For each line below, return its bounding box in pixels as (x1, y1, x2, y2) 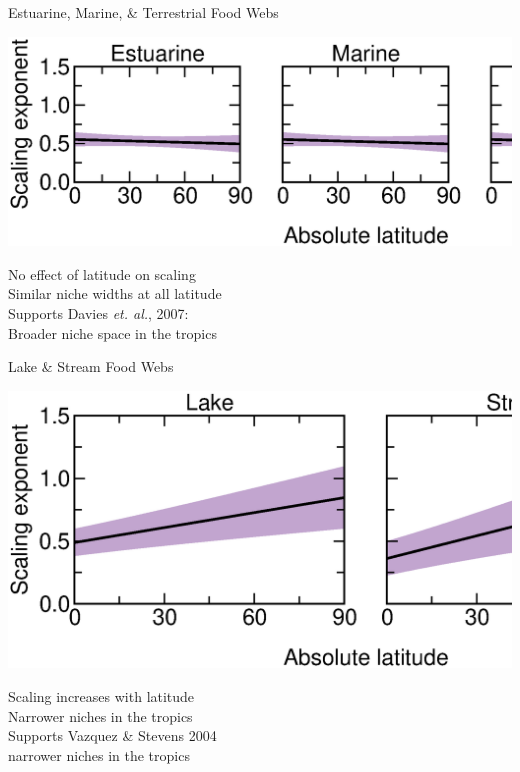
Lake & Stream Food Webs (8, 356, 174, 377)
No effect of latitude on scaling (8, 263, 196, 284)
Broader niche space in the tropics (8, 322, 217, 343)
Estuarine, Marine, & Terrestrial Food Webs (8, 2, 279, 22)
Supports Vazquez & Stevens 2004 (8, 725, 217, 746)
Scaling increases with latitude (8, 686, 195, 707)
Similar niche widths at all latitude (8, 283, 222, 304)
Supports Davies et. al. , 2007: (8, 303, 189, 324)
